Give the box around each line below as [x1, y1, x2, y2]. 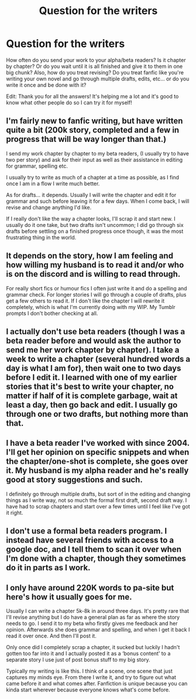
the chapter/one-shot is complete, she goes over [6, 456, 188, 467]
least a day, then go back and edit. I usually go [6, 400, 178, 410]
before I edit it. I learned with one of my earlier [6, 372, 177, 382]
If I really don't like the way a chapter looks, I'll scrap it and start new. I [6, 215, 176, 222]
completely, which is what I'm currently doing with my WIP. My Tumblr [6, 303, 176, 310]
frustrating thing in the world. [6, 233, 77, 241]
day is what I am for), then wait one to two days [6, 363, 181, 373]
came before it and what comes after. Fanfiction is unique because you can [6, 680, 188, 687]
